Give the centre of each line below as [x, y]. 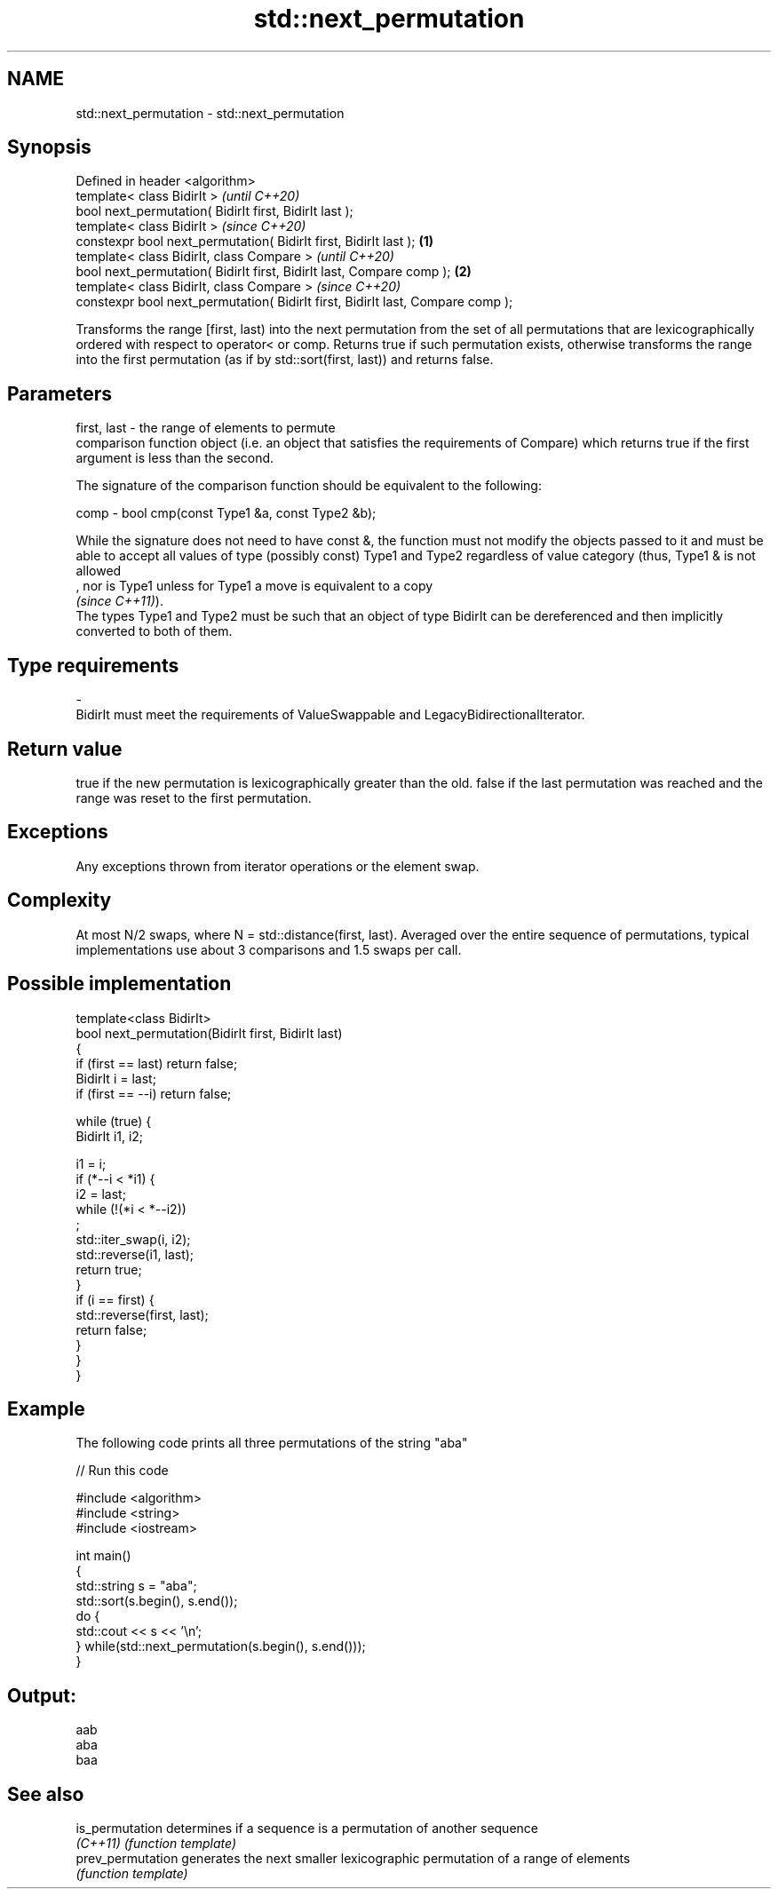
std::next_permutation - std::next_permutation [210, 113]
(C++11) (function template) [156, 1844]
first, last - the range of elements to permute [206, 428]
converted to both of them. [154, 631]
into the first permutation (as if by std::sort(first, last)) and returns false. [285, 360]
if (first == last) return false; [157, 1063]
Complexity [60, 900]
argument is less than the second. [175, 458]
